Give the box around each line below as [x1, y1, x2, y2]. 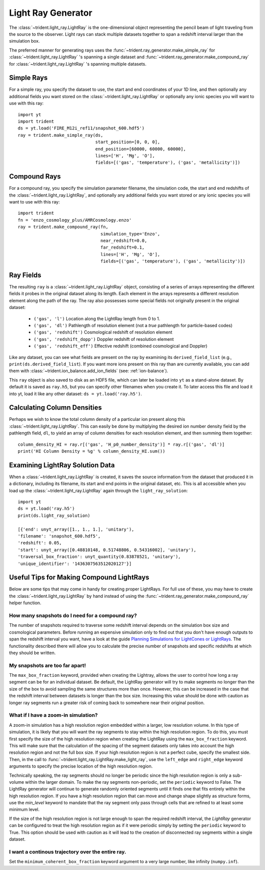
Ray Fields [9, 271, 42, 279]
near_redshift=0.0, [100, 238, 147, 243]
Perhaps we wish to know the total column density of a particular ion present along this [9, 416, 185, 422]
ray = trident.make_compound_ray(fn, [18, 224, 109, 230]
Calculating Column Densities [9, 404, 102, 412]
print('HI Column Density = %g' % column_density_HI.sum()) [18, 448, 165, 454]
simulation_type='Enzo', [100, 231, 160, 236]
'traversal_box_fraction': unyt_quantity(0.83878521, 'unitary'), [18, 554, 181, 560]
